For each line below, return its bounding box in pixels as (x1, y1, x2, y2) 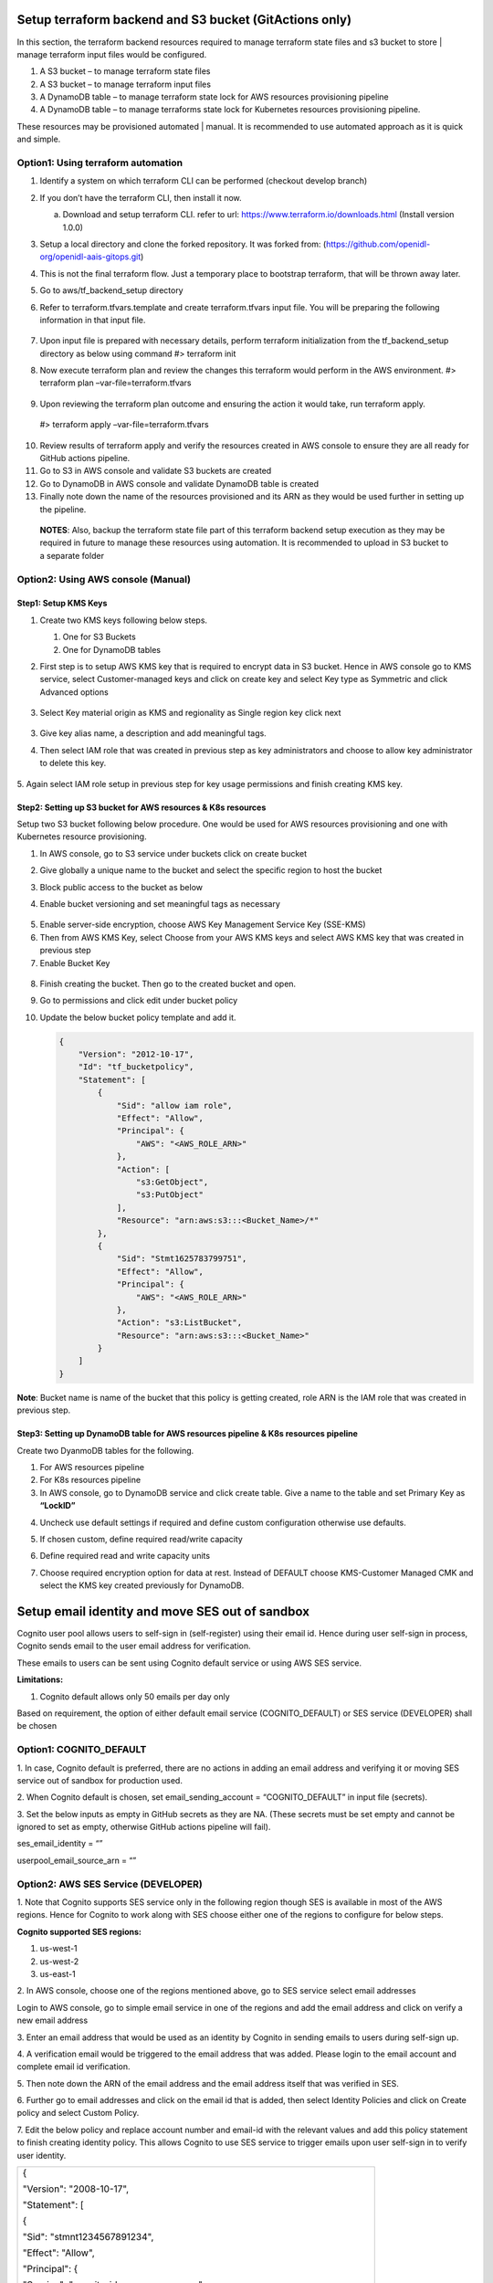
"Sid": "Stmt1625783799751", (116, 1254, 247, 1264)
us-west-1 (39, 1943, 78, 1954)
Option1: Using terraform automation (16, 156, 183, 169)
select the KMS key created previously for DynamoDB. (39, 1580, 245, 1591)
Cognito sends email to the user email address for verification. (16, 1640, 251, 1652)
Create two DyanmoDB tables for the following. (16, 1445, 194, 1456)
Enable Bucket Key (39, 957, 110, 968)
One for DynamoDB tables (62, 644, 162, 655)
